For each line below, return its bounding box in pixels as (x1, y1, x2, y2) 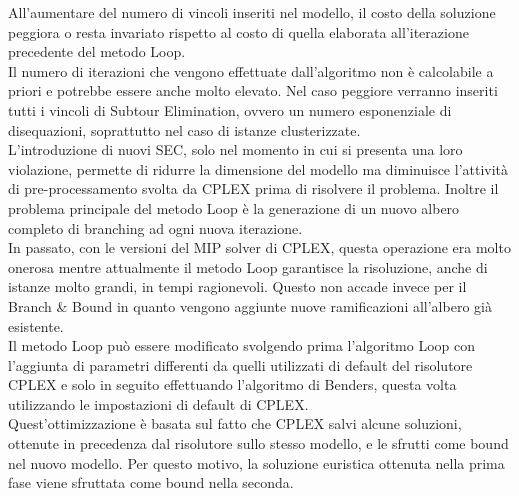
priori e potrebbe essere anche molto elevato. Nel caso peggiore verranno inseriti (8, 80, 498, 101)
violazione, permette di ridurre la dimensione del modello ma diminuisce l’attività (8, 158, 509, 179)
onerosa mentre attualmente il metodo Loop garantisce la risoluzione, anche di (8, 256, 488, 277)
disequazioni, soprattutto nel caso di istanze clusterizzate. (8, 119, 361, 140)
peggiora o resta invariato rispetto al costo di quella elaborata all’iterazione (8, 21, 469, 42)
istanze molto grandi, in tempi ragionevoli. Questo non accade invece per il (8, 276, 467, 297)
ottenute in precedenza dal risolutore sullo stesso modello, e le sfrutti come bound (8, 433, 509, 454)
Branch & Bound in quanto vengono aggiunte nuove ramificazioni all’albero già (8, 295, 492, 316)
